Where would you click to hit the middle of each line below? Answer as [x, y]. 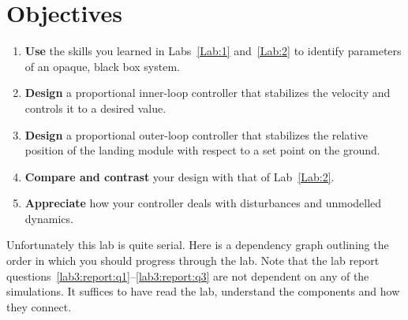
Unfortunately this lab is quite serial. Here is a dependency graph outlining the [198, 245]
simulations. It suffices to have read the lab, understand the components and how [203, 291]
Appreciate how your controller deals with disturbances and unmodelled [203, 203]
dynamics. [49, 218]
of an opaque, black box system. [102, 66]
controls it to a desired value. [95, 108]
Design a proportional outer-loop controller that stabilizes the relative [196, 134]
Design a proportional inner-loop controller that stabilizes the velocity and [208, 93]
